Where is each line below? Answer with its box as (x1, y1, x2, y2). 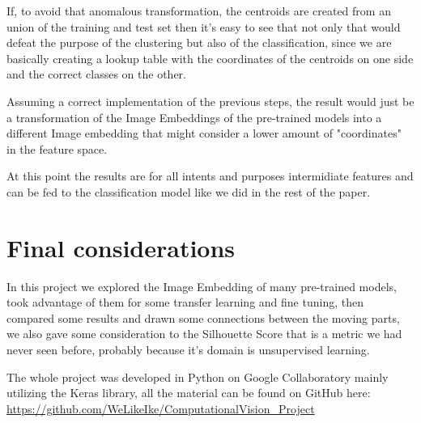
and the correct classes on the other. (6, 66, 186, 82)
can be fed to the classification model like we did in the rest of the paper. (6, 183, 371, 200)
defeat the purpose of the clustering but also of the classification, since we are (6, 34, 392, 51)
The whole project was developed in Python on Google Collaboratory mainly (6, 368, 389, 385)
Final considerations (6, 231, 236, 264)
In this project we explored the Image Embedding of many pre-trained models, (6, 277, 397, 294)
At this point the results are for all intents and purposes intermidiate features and (6, 167, 414, 184)
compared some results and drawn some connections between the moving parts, (6, 309, 400, 326)
